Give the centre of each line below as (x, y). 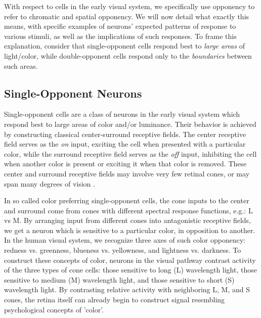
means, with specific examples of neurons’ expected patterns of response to (120, 26)
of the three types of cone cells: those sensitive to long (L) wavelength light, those (130, 270)
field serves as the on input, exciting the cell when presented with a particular (125, 144)
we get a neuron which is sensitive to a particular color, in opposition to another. (130, 230)
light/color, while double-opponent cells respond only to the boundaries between (128, 55)
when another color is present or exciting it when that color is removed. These (125, 164)
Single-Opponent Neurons (73, 93)
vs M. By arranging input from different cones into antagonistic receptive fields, (127, 220)
